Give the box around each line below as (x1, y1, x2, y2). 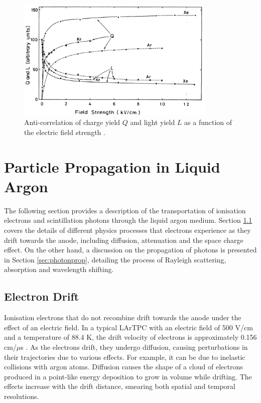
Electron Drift (4, 289, 79, 304)
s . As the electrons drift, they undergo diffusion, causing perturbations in (21, 341, 248, 352)
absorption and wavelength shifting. (4, 264, 114, 275)
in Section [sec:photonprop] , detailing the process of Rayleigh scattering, (4, 254, 226, 264)
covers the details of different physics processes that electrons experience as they (4, 225, 251, 235)
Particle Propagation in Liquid (4, 156, 220, 177)
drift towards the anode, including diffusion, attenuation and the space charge (4, 234, 243, 245)
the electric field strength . (24, 126, 105, 137)
